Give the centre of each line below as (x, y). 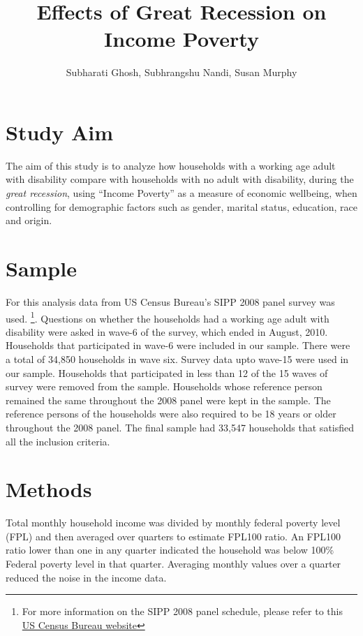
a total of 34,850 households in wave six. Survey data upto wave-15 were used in (177, 358)
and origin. (29, 220)
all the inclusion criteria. (58, 441)
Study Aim (60, 132)
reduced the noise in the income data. (86, 577)
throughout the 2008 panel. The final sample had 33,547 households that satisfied (180, 427)
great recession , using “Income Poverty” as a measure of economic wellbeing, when (181, 193)
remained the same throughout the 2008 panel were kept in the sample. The (168, 400)
